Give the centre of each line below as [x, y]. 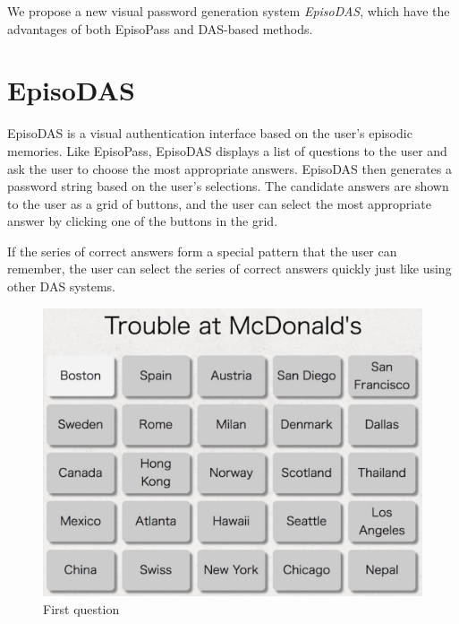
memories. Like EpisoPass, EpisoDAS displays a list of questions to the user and [227, 150]
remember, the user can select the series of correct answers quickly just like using [229, 269]
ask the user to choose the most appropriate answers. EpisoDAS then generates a [229, 168]
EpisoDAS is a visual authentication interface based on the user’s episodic [210, 133]
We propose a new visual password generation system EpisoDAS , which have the [229, 11]
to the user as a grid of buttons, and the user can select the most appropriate [219, 203]
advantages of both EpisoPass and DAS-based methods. [160, 28]
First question [81, 608]
